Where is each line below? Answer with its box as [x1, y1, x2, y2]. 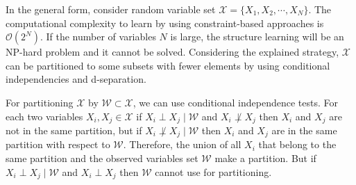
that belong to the [258, 137, 337, 152]
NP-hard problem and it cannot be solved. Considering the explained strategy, [6, 45, 339, 59]
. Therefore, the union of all [123, 137, 241, 152]
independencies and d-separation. [6, 72, 146, 86]
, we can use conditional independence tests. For [133, 95, 338, 109]
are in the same [271, 123, 337, 138]
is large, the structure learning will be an [170, 29, 344, 44]
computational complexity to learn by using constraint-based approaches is [6, 15, 324, 30]
